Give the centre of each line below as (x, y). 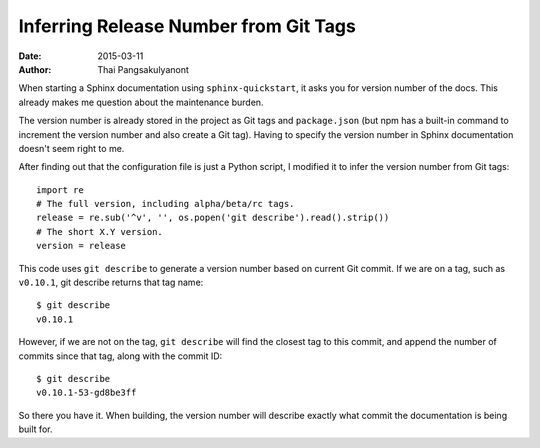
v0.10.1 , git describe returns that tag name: (111, 282)
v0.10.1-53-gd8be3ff (86, 393)
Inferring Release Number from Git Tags (187, 26)
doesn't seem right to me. (71, 148)
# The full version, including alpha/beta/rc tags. (165, 204)
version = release (81, 246)
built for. (35, 429)
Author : (35, 69)
